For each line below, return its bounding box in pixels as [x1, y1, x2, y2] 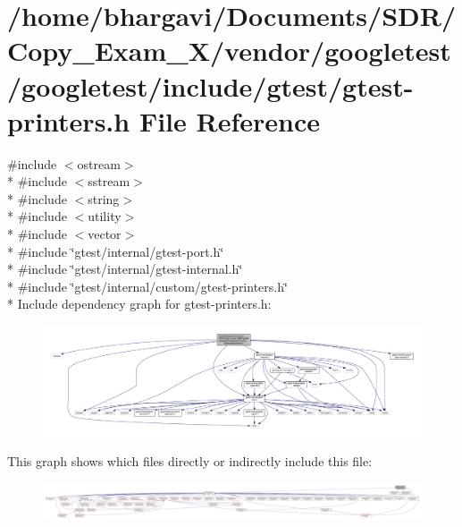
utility [88, 207, 122, 225]
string [88, 189, 120, 208]
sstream [88, 172, 130, 191]
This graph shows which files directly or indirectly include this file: [7, 452, 373, 471]
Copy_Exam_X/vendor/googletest [7, 32, 451, 69]
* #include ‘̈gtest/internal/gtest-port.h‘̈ [7, 242, 224, 260]
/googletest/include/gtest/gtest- [7, 67, 414, 104]
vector [88, 225, 122, 243]
